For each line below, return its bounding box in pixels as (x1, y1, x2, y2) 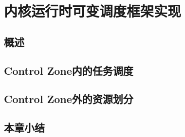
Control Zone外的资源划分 (4, 91, 133, 106)
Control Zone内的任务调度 (4, 63, 133, 78)
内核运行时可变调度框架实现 (4, 1, 182, 21)
